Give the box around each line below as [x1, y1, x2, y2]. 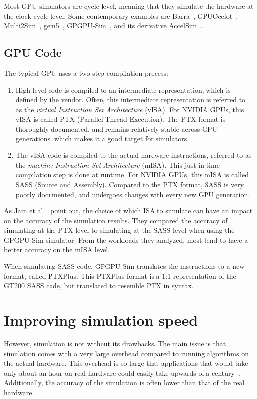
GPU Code [4, 45, 62, 60]
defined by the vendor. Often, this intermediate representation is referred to [15, 94, 246, 105]
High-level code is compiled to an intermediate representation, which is [15, 84, 231, 95]
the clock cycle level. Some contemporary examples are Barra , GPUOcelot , [4, 10, 238, 21]
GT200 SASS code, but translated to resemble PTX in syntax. [4, 280, 194, 291]
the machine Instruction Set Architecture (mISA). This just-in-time [15, 159, 220, 170]
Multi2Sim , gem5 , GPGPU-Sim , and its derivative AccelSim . [4, 20, 203, 31]
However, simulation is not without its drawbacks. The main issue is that [4, 338, 226, 348]
